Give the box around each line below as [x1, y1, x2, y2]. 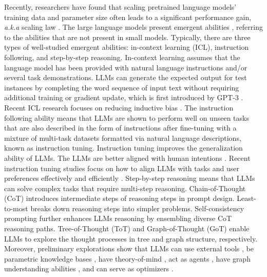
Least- [237, 193, 256, 204]
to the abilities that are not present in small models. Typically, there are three [4, 31, 251, 42]
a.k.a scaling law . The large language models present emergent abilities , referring [4, 22, 263, 32]
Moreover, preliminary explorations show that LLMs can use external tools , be [4, 243, 254, 254]
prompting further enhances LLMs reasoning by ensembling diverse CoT [4, 213, 232, 224]
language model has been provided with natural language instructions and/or [4, 62, 247, 72]
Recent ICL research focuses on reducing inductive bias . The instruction [4, 102, 234, 113]
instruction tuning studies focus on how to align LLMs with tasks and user [4, 162, 240, 173]
